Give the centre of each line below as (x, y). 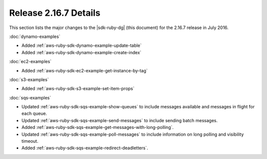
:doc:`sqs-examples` (30, 97)
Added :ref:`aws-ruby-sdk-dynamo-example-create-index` (82, 52)
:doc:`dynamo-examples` (35, 36)
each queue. (34, 114)
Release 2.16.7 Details (55, 13)
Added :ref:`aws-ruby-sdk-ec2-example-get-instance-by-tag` (85, 70)
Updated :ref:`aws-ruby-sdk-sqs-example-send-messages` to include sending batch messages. (119, 120)
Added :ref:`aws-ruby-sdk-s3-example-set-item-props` (78, 89)
